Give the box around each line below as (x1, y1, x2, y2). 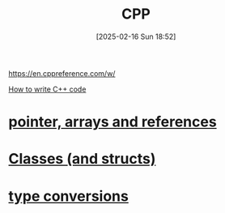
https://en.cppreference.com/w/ (8, 68, 116, 78)
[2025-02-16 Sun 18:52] (96, 32, 176, 41)
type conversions (8, 187, 129, 205)
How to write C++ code (8, 84, 87, 94)
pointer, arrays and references (8, 113, 217, 131)
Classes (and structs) (8, 150, 156, 168)
